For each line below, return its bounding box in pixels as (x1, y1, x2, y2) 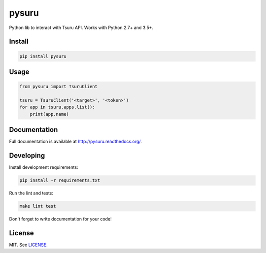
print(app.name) (30, 111, 69, 117)
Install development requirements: (9, 164, 78, 170)
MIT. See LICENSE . (9, 242, 48, 248)
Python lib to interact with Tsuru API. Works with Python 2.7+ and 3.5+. (9, 25, 154, 31)
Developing (9, 152, 45, 160)
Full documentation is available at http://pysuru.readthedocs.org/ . (9, 138, 142, 145)
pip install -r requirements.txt (19, 178, 100, 183)
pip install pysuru (19, 53, 66, 59)
